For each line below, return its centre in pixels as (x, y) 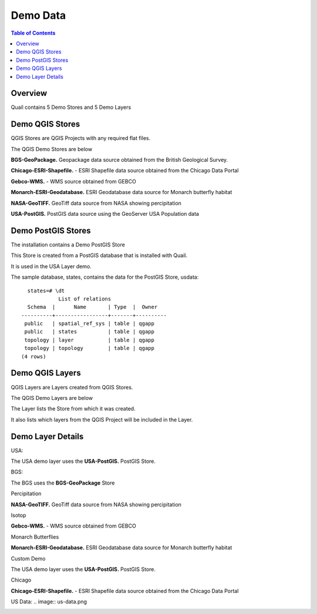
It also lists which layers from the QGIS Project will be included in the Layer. (102, 419)
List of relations (85, 299)
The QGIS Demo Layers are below (52, 398)
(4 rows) (34, 356)
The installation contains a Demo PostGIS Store (68, 245)
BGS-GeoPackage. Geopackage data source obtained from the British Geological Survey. (119, 160)
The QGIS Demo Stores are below (52, 149)
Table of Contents (33, 33)
